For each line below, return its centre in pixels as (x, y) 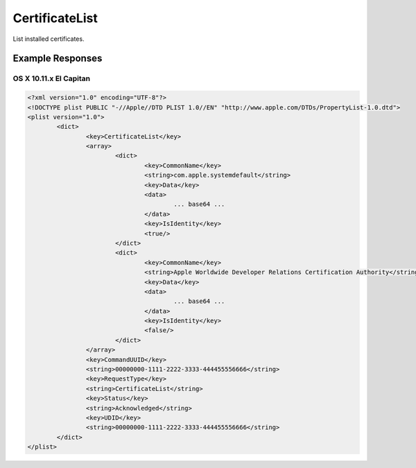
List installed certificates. (49, 39)
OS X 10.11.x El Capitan (52, 78)
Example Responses (58, 59)
